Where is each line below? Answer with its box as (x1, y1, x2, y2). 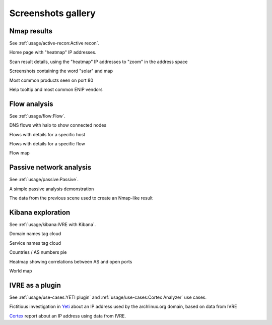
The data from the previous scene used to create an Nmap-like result (9, 195, 153, 201)
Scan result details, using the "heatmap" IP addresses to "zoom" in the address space (9, 59, 188, 65)
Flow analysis (9, 99, 53, 108)
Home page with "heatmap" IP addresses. (9, 49, 97, 56)
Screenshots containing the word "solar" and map (9, 68, 113, 74)
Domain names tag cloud (9, 231, 61, 237)
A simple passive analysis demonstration (9, 186, 94, 192)
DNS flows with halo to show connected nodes (9, 122, 107, 128)
